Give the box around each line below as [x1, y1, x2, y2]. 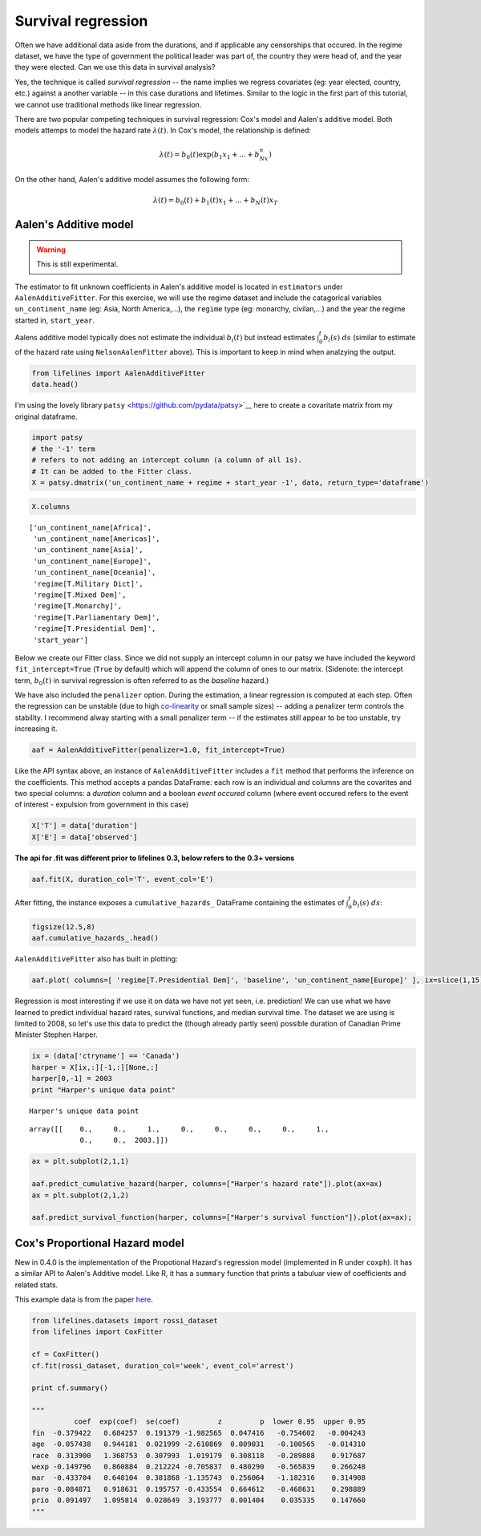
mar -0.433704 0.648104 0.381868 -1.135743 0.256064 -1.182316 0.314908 [31, 1473, 366, 1482]
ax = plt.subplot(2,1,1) [31, 1156, 130, 1166]
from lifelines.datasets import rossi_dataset [31, 1316, 218, 1325]
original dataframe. [14, 412, 78, 421]
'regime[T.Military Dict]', [33, 579, 143, 588]
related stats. [14, 1280, 59, 1290]
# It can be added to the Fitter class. [31, 466, 192, 476]
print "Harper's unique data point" [31, 1085, 176, 1095]
